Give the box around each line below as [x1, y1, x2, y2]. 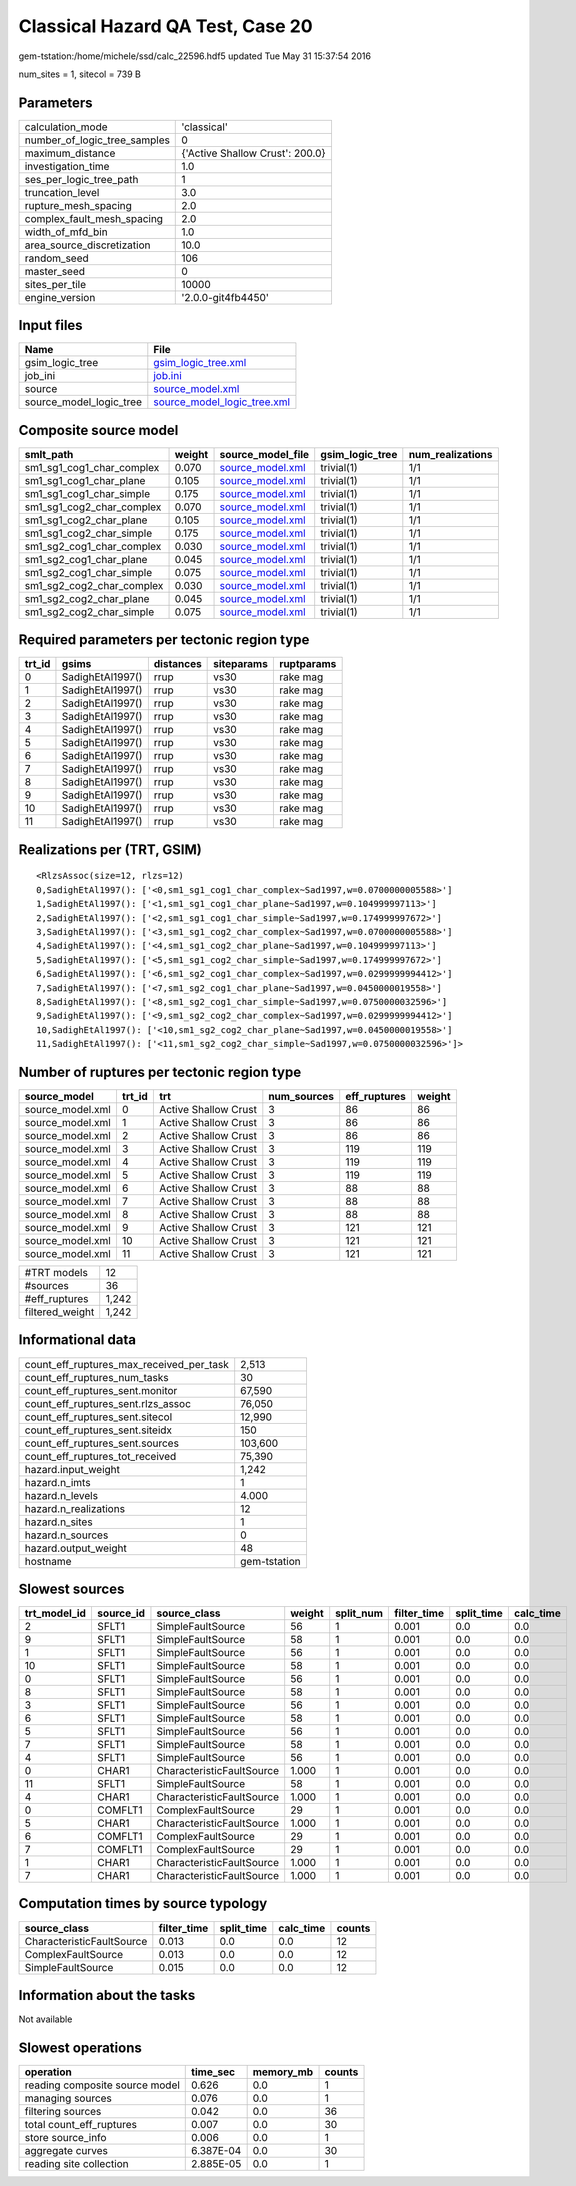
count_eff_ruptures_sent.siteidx [24, 1423, 173, 1437]
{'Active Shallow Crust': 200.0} [181, 146, 327, 160]
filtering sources [24, 2104, 102, 2118]
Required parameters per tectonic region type [18, 631, 310, 649]
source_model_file [219, 447, 310, 461]
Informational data [18, 1331, 137, 1349]
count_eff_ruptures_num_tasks [24, 1370, 169, 1384]
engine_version [24, 290, 96, 304]
